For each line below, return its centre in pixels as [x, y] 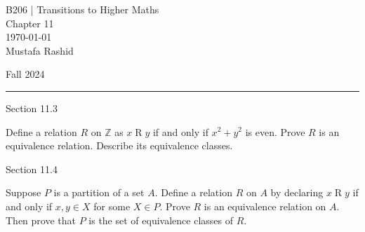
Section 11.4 [32, 169]
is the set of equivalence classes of [161, 220]
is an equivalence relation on [265, 206]
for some [112, 206]
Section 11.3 [32, 108]
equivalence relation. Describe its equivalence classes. [119, 145]
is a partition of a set [99, 192]
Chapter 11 [30, 23]
